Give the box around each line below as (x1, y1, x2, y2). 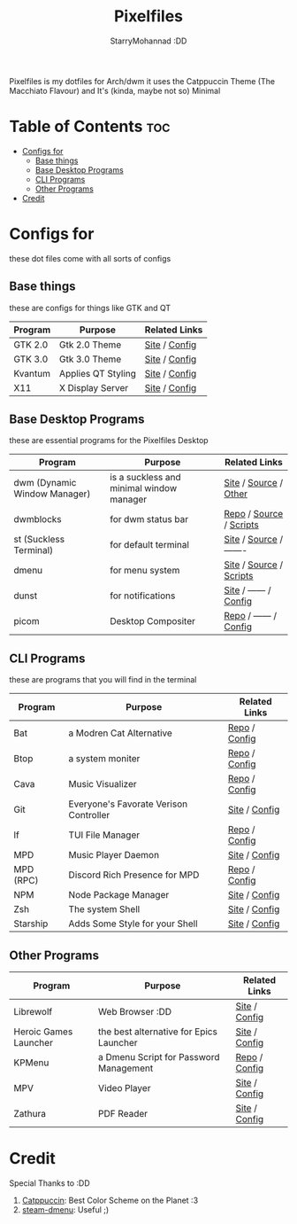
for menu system (110, 565, 180, 577)
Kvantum (13, 367, 51, 379)
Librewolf (13, 1006, 53, 1018)
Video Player (98, 1082, 151, 1095)
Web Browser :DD (98, 1006, 172, 1018)
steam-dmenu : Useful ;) (21, 1205, 110, 1215)
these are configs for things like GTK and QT (9, 302, 171, 313)
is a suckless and (110, 472, 181, 484)
